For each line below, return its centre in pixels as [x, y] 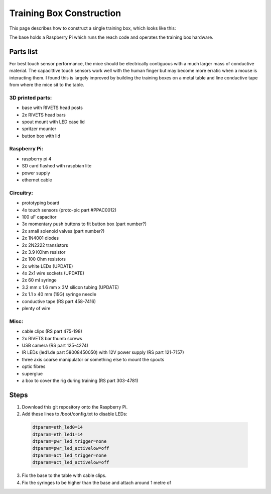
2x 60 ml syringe [39, 280]
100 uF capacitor [39, 217]
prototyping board [41, 203]
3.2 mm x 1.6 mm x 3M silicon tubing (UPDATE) [71, 287]
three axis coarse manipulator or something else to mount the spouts [93, 359]
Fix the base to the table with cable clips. [64, 475]
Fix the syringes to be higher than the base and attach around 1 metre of [97, 482]
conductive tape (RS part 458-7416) [59, 301]
